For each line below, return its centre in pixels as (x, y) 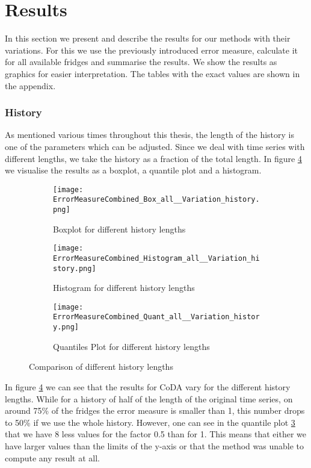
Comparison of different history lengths (101, 367)
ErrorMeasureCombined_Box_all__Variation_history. (156, 200)
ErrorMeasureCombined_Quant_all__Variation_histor (156, 317)
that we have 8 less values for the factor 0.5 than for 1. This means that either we (155, 434)
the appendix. (30, 85)
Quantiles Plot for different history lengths (131, 346)
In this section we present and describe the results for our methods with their (148, 38)
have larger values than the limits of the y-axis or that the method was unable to (155, 445)
